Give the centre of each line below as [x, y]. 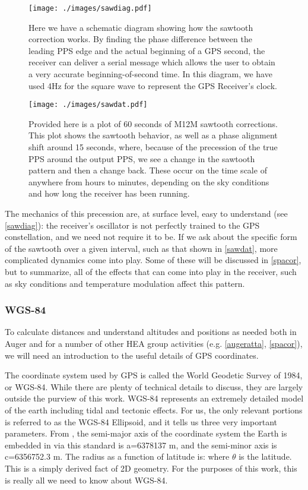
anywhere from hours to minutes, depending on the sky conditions [149, 181]
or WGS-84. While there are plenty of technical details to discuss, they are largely [154, 386]
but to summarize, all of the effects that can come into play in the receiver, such [151, 271]
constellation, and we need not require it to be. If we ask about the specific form [151, 237]
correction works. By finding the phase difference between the [140, 39]
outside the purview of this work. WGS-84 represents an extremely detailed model [154, 398]
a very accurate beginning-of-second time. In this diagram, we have [150, 74]
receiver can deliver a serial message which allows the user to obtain [152, 62]
